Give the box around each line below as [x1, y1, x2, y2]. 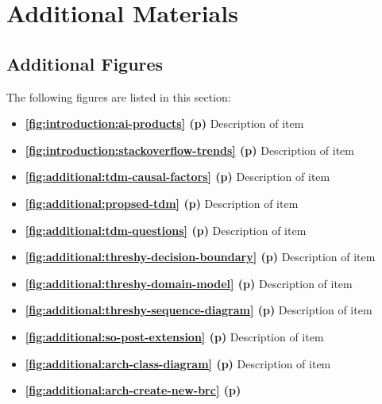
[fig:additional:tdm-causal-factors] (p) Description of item [25, 168, 330, 185]
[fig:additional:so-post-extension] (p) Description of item [25, 328, 324, 344]
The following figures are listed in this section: [6, 88, 231, 105]
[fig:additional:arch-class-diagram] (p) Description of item [25, 355, 331, 371]
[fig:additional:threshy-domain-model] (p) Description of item [25, 275, 353, 291]
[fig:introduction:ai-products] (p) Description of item [25, 115, 304, 132]
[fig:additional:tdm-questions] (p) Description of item [25, 221, 307, 238]
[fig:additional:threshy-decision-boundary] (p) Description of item [25, 248, 376, 265]
